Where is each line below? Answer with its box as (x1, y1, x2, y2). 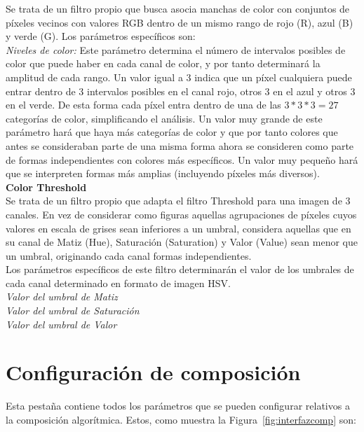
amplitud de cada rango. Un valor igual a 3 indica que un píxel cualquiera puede (6, 69, 352, 84)
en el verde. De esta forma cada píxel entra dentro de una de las (6, 97, 281, 112)
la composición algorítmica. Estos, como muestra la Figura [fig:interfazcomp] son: (6, 412, 356, 426)
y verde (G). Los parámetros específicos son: (6, 29, 196, 43)
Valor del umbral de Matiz (6, 289, 118, 304)
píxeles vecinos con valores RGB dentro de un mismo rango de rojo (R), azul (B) (6, 15, 353, 29)
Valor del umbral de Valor (6, 316, 117, 331)
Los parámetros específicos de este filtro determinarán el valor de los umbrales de (6, 262, 354, 277)
